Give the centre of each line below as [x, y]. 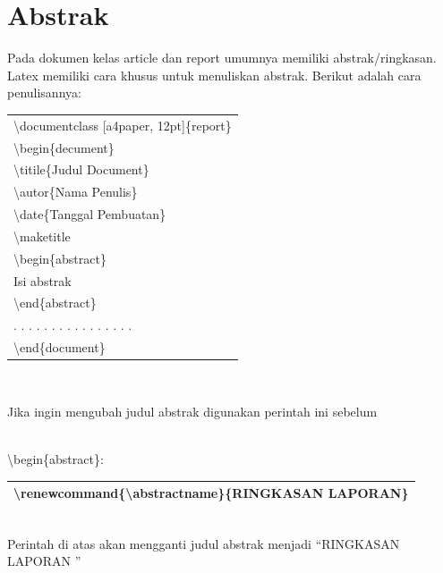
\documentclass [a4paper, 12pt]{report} [123, 125]
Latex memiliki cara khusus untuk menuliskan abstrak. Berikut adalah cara [214, 75]
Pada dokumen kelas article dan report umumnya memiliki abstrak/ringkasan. [222, 58]
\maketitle [42, 236]
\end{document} [60, 347]
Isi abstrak [43, 280]
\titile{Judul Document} [81, 169]
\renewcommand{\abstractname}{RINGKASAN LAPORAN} [211, 493]
